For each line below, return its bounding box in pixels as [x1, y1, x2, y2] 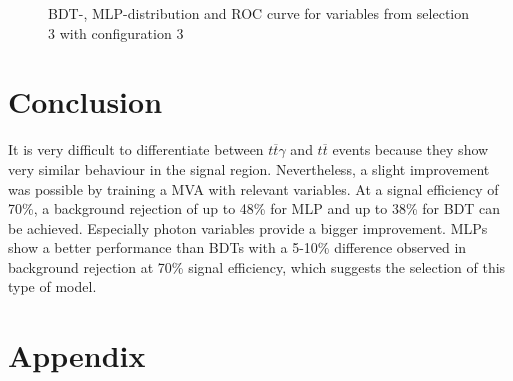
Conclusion [8, 81, 163, 122]
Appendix [8, 335, 146, 376]
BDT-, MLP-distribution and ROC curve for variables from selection [48, 3, 470, 23]
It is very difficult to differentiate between [8, 139, 264, 160]
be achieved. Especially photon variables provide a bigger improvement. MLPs [8, 217, 488, 238]
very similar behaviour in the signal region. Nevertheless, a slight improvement [8, 158, 490, 179]
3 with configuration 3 [48, 22, 184, 43]
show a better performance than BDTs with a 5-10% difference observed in [8, 237, 467, 258]
